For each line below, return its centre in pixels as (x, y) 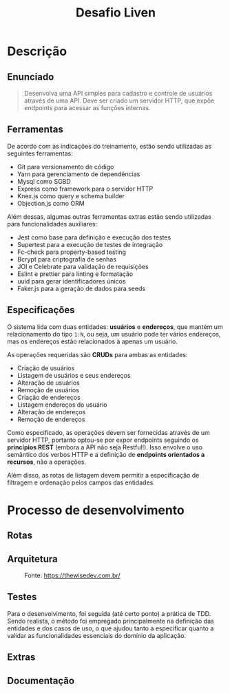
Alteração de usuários (49, 383)
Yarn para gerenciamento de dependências (79, 174)
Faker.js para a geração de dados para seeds (81, 288)
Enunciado (31, 77)
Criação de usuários (46, 368)
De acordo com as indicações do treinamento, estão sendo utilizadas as (109, 146)
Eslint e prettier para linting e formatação (75, 274)
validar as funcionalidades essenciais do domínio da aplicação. (97, 635)
